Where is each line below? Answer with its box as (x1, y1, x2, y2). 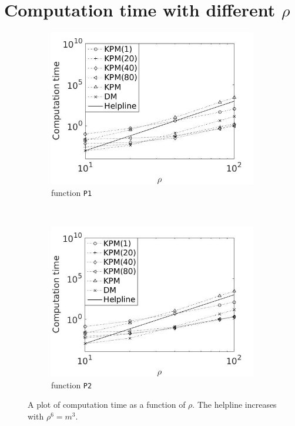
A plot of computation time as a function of (28, 398, 186, 411)
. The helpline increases (192, 398, 277, 411)
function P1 (51, 186, 92, 198)
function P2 (51, 378, 92, 391)
